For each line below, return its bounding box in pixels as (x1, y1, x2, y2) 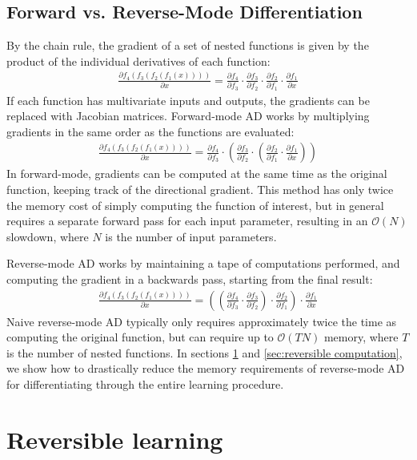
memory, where (323, 329, 399, 345)
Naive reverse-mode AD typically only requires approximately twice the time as (6, 313, 397, 329)
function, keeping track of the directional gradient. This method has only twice (6, 180, 394, 197)
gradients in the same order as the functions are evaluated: (6, 123, 295, 139)
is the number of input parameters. (105, 228, 277, 244)
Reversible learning (6, 422, 223, 455)
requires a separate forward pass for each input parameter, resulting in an (6, 212, 368, 229)
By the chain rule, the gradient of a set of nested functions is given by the (6, 37, 369, 54)
